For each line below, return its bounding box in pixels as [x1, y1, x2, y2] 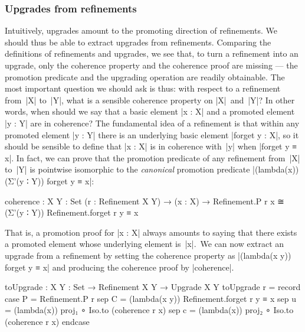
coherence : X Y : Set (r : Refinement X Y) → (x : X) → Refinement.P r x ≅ [5, 194, 284, 207]
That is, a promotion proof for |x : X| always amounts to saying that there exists [5, 226, 297, 238]
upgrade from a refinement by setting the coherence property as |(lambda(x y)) [5, 249, 291, 261]
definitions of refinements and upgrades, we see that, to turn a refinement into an [5, 47, 299, 60]
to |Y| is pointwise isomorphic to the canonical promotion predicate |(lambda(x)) [5, 163, 299, 175]
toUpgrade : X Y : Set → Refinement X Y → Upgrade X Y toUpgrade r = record [5, 281, 301, 293]
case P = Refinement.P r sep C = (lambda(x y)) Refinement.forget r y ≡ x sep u [5, 292, 296, 304]
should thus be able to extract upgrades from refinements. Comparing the [5, 35, 271, 48]
